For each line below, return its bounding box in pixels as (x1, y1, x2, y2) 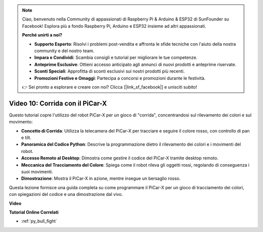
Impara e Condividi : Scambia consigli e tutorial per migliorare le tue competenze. (34, 55, 198, 60)
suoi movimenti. (21, 169, 53, 174)
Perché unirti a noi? (22, 32, 63, 38)
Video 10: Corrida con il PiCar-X (9, 99, 107, 107)
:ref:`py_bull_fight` (21, 218, 57, 224)
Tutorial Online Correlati (9, 209, 59, 215)
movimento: (9, 119, 33, 125)
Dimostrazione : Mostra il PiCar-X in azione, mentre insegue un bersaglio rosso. (21, 175, 181, 181)
